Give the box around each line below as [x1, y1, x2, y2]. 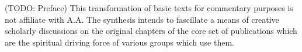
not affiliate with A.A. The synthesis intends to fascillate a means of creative [5, 13, 279, 25]
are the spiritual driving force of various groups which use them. [5, 36, 234, 48]
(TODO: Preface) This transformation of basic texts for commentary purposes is [5, 2, 293, 13]
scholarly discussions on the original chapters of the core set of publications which [5, 25, 297, 37]
